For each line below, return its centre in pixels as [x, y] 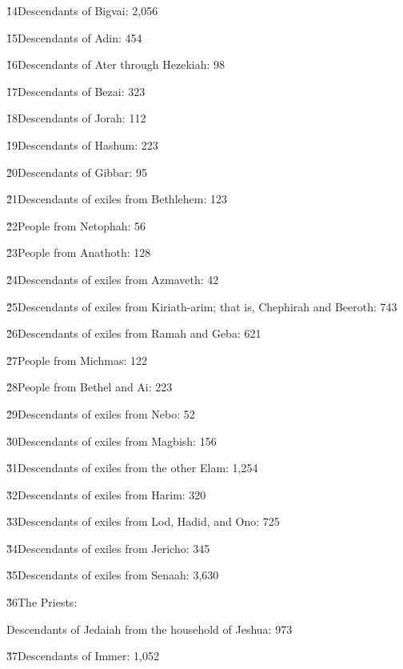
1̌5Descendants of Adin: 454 [74, 37]
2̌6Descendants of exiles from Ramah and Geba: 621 [134, 333]
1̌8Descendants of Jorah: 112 [76, 118]
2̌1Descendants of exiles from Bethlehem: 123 [117, 199]
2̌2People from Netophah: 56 [76, 225]
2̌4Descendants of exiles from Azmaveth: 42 [113, 279]
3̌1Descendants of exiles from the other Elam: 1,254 [132, 468]
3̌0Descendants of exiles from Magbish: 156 [112, 441]
